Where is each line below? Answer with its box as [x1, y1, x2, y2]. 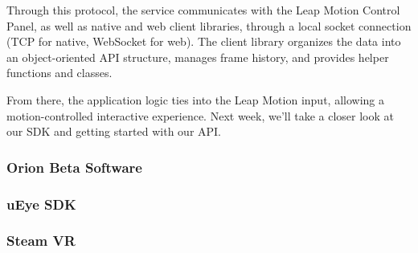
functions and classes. [6, 64, 113, 81]
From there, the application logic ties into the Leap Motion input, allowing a [6, 91, 384, 108]
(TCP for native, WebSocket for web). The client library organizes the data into [6, 33, 401, 50]
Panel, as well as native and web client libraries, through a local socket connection [6, 17, 412, 34]
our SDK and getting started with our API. [6, 123, 222, 140]
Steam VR [6, 231, 76, 251]
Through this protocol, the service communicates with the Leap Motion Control [6, 2, 400, 18]
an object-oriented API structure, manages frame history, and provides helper [6, 48, 389, 65]
